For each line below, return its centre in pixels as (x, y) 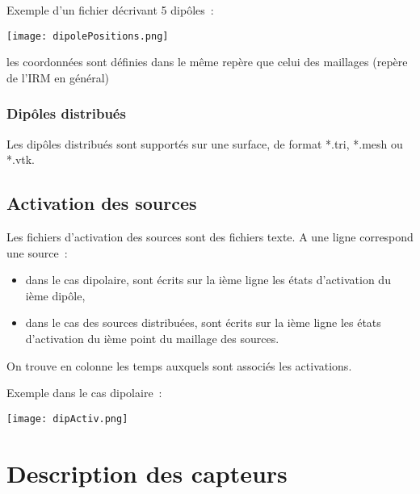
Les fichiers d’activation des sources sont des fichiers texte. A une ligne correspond (210, 237)
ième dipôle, (55, 295)
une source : (37, 252)
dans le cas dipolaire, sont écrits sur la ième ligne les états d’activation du (208, 280)
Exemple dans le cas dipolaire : (84, 393)
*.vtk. (21, 159)
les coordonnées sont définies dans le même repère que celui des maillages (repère (207, 62)
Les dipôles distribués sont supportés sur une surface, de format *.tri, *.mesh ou (205, 143)
